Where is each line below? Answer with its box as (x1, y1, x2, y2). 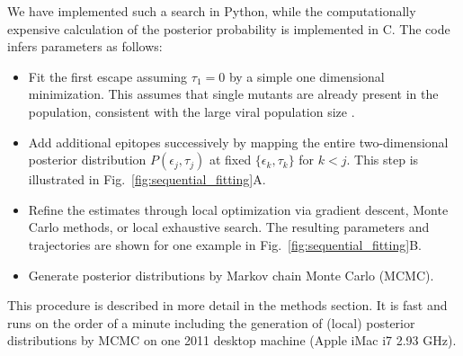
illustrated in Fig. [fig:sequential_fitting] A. (28, 170, 266, 189)
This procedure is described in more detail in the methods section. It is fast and (7, 296, 448, 315)
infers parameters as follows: (7, 37, 163, 56)
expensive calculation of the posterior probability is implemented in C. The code (7, 19, 450, 38)
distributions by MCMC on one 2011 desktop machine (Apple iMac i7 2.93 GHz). (7, 331, 457, 350)
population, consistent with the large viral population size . (28, 102, 355, 120)
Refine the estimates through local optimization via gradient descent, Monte (28, 200, 449, 218)
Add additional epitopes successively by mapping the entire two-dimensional (28, 132, 449, 151)
